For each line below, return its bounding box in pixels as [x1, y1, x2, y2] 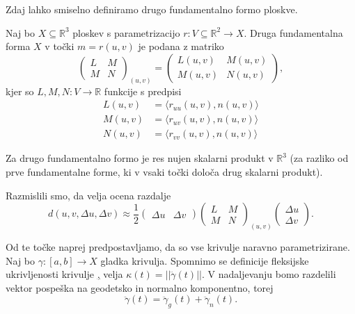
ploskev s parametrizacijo [72, 25, 180, 40]
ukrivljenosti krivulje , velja [6, 267, 123, 281]
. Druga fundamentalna [244, 25, 343, 40]
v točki [45, 39, 74, 53]
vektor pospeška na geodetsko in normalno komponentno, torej [6, 280, 274, 295]
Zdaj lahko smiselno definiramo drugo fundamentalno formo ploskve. [6, 2, 298, 16]
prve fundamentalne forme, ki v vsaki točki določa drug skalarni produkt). [6, 164, 323, 179]
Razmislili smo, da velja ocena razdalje [6, 188, 171, 202]
